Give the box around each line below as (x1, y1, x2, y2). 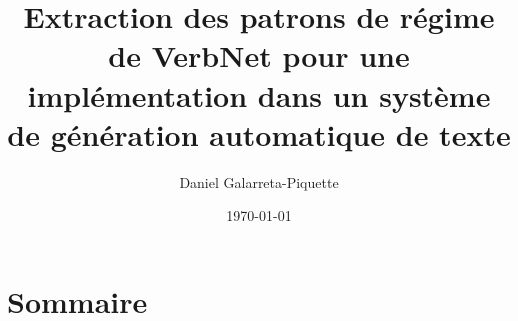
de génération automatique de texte (7, 113, 511, 154)
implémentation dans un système (27, 74, 491, 115)
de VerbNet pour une (108, 35, 410, 76)
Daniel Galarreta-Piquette (179, 171, 339, 192)
